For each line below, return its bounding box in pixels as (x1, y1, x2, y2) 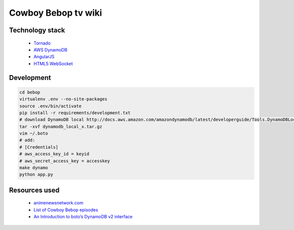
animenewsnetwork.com (33, 200, 83, 206)
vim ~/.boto (19, 130, 49, 136)
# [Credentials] (19, 144, 59, 150)
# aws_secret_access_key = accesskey (19, 158, 110, 164)
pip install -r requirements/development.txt (19, 110, 131, 115)
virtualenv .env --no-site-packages (19, 96, 108, 102)
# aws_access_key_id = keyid (19, 151, 90, 157)
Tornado (33, 40, 51, 46)
